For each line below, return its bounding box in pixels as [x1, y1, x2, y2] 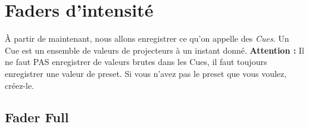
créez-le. [5, 79, 35, 91]
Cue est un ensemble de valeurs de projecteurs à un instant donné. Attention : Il [5, 44, 304, 56]
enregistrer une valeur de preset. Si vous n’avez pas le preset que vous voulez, [5, 67, 287, 79]
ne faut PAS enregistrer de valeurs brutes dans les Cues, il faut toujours [5, 55, 267, 68]
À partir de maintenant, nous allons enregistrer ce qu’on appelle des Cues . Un [5, 32, 289, 45]
